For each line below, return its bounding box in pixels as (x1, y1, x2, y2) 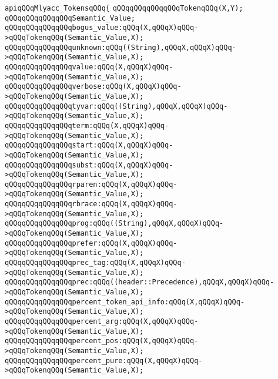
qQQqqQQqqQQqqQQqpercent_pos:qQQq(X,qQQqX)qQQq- (5, 337, 199, 346)
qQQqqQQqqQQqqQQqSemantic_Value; (5, 14, 135, 22)
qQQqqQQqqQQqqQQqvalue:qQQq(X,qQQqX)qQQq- (5, 62, 173, 71)
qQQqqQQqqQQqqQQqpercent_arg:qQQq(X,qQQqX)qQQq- (5, 317, 199, 326)
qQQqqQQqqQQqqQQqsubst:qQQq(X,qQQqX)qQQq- (5, 160, 173, 169)
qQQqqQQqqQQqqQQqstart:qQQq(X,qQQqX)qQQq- (5, 141, 173, 150)
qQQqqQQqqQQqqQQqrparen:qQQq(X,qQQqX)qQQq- (5, 180, 177, 189)
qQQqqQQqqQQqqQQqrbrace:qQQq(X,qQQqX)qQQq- (5, 200, 177, 209)
